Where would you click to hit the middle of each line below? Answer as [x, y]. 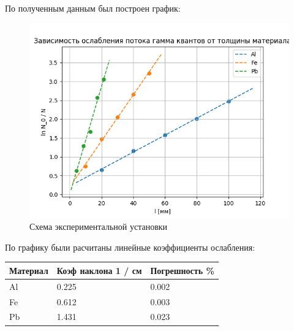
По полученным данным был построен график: [93, 8]
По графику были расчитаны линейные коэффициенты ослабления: [130, 247]
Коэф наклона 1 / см [99, 270]
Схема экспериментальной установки [99, 226]
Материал [29, 270]
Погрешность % [182, 270]
